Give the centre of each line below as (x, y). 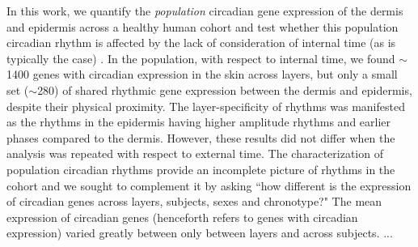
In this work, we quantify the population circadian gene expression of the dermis (205, 11)
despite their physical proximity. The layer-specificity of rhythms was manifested (206, 106)
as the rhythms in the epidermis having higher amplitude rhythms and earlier (199, 122)
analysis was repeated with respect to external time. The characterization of (195, 153)
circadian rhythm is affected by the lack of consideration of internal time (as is (201, 43)
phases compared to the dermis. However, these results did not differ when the (201, 137)
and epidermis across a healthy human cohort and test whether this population (203, 26)
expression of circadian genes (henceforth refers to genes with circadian (182, 217)
